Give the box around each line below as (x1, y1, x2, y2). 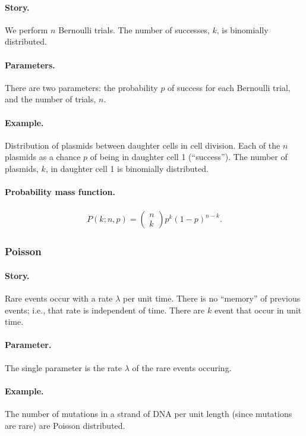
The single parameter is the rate (5, 361, 122, 374)
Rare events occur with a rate (5, 292, 113, 305)
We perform (5, 23, 48, 36)
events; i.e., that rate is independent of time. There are (5, 303, 205, 316)
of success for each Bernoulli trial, (168, 81, 291, 93)
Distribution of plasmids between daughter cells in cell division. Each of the (5, 139, 280, 151)
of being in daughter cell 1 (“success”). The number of (90, 150, 288, 163)
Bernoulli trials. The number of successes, (58, 23, 210, 36)
